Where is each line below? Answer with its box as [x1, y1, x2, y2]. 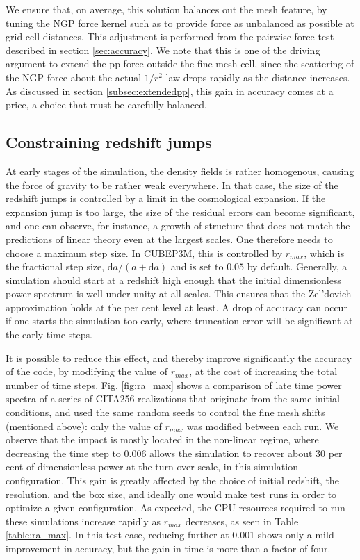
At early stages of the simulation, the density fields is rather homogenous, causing [6, 163, 354, 178]
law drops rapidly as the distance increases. [165, 69, 350, 84]
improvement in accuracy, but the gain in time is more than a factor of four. [6, 541, 331, 555]
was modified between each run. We [186, 418, 339, 433]
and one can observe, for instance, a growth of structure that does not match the [6, 218, 350, 233]
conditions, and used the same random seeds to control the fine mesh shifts [6, 405, 325, 420]
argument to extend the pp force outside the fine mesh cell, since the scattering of [6, 56, 354, 71]
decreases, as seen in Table [185, 513, 299, 528]
